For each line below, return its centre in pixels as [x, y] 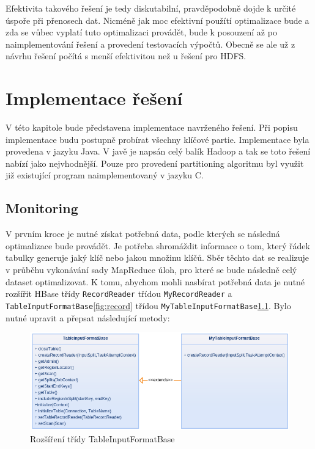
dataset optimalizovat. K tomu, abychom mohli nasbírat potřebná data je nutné [155, 281]
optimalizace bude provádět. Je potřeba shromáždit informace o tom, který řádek [158, 245]
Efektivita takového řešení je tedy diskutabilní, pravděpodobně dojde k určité [151, 8]
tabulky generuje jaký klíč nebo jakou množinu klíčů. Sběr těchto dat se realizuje [157, 257]
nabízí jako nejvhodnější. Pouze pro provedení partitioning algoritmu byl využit [155, 163]
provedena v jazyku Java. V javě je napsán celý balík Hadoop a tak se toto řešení [158, 151]
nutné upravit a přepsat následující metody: [88, 317]
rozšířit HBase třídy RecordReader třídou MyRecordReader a [119, 294]
